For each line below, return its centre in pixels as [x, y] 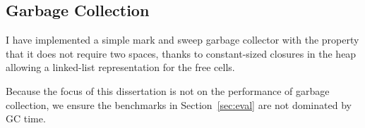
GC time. [26, 119]
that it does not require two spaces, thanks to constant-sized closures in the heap [181, 53]
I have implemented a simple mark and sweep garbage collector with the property [182, 40]
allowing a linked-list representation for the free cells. [120, 67]
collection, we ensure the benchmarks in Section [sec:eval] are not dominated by [179, 104]
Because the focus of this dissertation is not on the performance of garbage [168, 90]
